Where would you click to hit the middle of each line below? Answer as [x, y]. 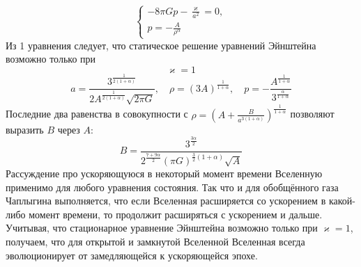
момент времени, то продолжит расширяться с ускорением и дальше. [176, 214]
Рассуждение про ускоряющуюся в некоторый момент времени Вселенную [164, 173]
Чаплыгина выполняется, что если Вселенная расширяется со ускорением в [166, 201]
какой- [342, 201]
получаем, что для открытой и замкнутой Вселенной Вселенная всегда [155, 241]
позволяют [312, 114]
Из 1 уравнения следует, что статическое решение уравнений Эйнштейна [161, 45]
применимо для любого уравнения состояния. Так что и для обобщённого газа [172, 187]
